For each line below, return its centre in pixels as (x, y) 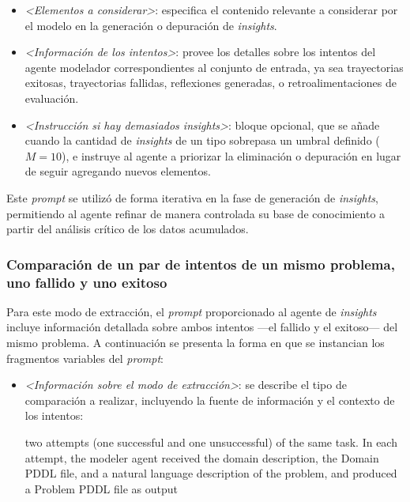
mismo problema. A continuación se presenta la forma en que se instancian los (196, 343)
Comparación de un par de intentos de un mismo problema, (201, 264)
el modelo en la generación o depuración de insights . (151, 25)
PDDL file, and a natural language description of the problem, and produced (211, 473)
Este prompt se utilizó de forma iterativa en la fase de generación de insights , (192, 197)
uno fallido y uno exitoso (87, 282)
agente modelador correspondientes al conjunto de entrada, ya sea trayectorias (214, 67)
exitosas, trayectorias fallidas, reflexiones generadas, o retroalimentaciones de (211, 83)
